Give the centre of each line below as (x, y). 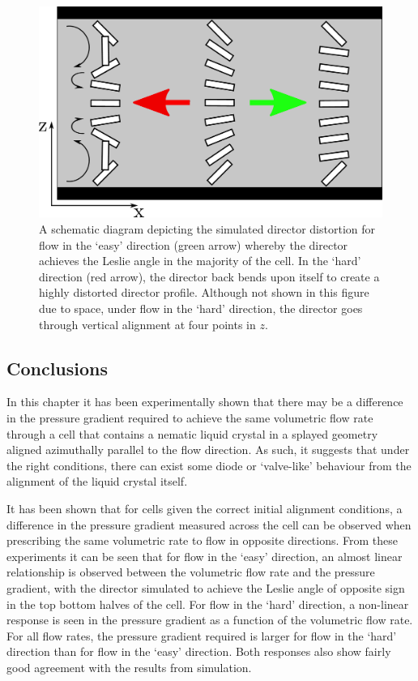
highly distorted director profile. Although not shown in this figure (204, 292)
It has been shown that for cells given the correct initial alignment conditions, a (205, 508)
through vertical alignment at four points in (147, 324)
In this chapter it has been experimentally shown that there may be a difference (205, 402)
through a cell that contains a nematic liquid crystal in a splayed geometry (192, 433)
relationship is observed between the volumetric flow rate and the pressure (191, 572)
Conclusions (58, 368)
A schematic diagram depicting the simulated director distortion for (207, 229)
